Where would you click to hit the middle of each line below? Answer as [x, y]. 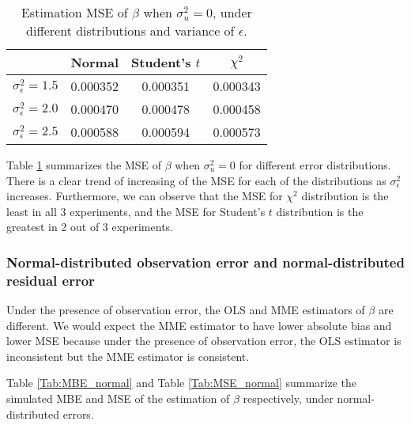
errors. [78, 414]
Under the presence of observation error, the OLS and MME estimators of [186, 310]
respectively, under [288, 398]
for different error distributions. [315, 165]
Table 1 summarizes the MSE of [84, 165]
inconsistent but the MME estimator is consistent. [128, 356]
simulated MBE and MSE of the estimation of [118, 398]
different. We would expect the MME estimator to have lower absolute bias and [199, 325]
